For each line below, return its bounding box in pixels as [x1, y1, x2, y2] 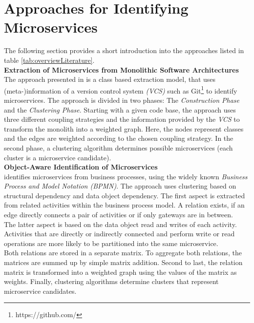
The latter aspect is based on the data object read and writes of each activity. [4, 219, 237, 229]
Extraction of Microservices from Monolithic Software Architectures [4, 64, 239, 75]
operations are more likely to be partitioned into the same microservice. [4, 238, 218, 248]
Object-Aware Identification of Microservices [4, 162, 158, 172]
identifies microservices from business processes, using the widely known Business [4, 171, 248, 181]
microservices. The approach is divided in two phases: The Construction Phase [4, 95, 239, 105]
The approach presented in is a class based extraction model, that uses [4, 74, 216, 84]
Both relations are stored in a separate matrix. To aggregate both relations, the [4, 247, 242, 258]
